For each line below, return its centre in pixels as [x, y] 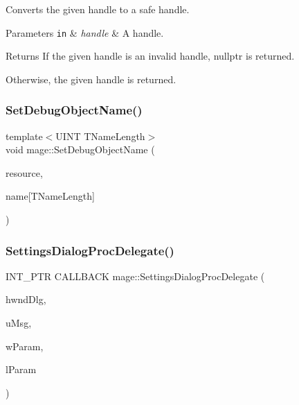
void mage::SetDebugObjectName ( [80, 149]
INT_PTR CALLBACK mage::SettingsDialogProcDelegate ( [135, 276]
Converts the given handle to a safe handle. [98, 9]
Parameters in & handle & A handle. [85, 32]
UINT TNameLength [100, 136]
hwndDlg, [26, 299]
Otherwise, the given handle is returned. [91, 79]
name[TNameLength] [50, 196]
